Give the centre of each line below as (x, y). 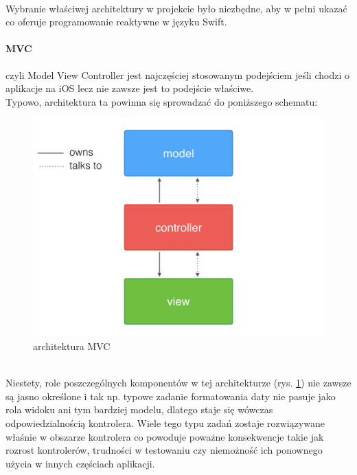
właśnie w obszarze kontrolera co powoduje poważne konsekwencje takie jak (165, 436)
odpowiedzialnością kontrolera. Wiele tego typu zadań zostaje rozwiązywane (165, 422)
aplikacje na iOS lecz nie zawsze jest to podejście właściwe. (130, 88)
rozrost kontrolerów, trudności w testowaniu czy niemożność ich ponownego (164, 450)
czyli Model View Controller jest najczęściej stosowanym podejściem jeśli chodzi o (177, 74)
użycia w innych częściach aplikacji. (80, 463)
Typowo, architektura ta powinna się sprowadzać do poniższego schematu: (162, 101)
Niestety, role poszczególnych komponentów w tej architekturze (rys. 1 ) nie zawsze (178, 383)
